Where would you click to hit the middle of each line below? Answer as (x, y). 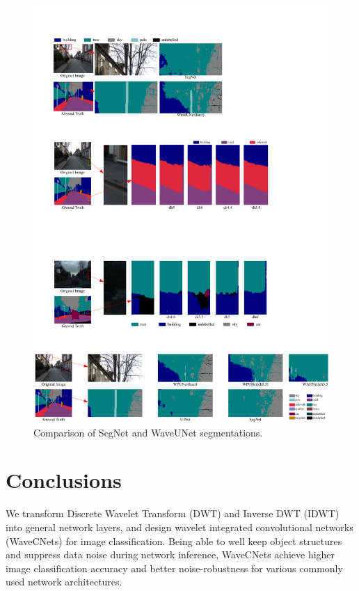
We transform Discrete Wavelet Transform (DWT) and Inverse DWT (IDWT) (173, 513)
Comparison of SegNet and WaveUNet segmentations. (148, 432)
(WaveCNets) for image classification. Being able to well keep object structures (174, 541)
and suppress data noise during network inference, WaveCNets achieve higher (170, 554)
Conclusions (64, 480)
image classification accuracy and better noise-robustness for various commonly (174, 568)
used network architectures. (64, 582)
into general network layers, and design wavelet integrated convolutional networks (179, 527)
